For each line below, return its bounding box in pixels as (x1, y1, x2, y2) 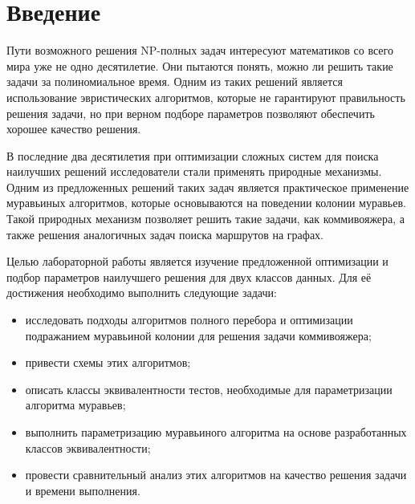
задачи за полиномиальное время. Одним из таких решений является (6, 73, 343, 90)
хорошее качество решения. (6, 120, 141, 137)
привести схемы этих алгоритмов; (25, 354, 191, 371)
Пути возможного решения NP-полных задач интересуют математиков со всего (6, 42, 393, 59)
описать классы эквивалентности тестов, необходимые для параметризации (25, 380, 393, 397)
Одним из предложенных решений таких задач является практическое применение (6, 178, 409, 195)
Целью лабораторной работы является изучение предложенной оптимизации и (6, 253, 389, 270)
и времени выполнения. (25, 482, 140, 498)
